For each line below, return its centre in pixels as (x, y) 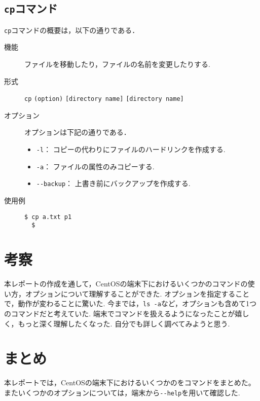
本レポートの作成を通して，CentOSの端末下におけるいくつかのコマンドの (126, 284)
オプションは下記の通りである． (78, 132)
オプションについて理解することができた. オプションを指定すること (137, 293)
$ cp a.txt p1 (48, 217)
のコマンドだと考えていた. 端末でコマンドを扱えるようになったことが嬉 (123, 313)
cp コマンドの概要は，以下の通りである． (72, 30)
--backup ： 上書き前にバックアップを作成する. (113, 183)
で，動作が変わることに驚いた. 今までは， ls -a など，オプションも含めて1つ (131, 303)
